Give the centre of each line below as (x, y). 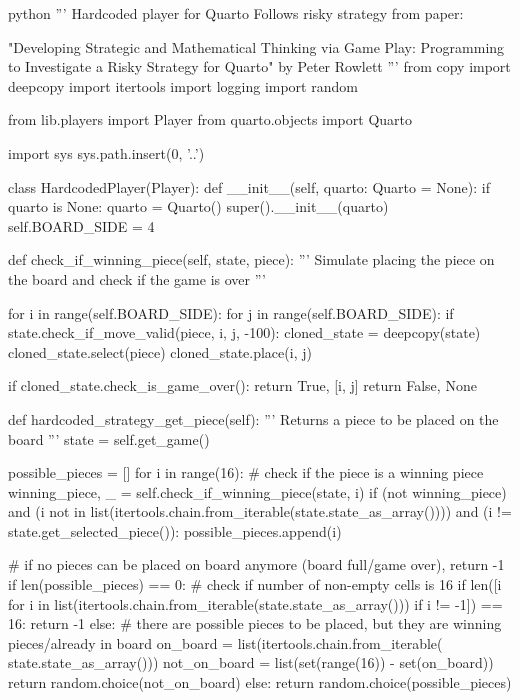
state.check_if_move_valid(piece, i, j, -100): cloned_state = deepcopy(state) (244, 332)
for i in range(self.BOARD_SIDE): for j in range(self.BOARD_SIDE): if (231, 312)
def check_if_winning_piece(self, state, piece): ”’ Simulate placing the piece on (251, 259)
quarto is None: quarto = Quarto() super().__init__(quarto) (198, 206)
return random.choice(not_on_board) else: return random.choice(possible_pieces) (260, 682)
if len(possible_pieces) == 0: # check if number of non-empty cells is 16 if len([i (255, 584)
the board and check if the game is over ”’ (137, 278)
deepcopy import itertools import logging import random (183, 85)
